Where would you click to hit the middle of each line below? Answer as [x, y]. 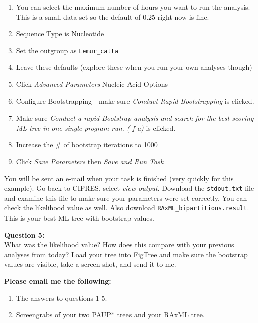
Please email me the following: [58, 281]
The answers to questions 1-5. [61, 298]
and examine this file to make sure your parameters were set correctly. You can [126, 198]
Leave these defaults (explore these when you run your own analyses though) [134, 67]
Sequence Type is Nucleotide [60, 33]
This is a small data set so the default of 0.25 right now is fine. [112, 16]
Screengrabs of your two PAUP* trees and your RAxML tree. [110, 315]
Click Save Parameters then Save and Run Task [90, 161]
